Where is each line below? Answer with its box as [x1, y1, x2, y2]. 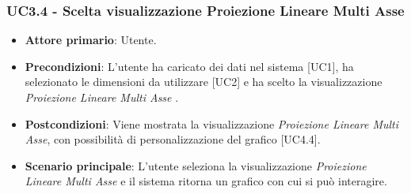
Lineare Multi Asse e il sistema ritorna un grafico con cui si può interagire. [25, 173, 387, 189]
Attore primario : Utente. [25, 32, 157, 48]
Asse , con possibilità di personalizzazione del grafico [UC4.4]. [25, 131, 321, 147]
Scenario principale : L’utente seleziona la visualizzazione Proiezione [25, 157, 367, 173]
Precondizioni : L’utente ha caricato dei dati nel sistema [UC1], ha [25, 58, 354, 74]
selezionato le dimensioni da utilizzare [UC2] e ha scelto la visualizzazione [25, 73, 382, 90]
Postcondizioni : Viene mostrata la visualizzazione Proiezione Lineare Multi [25, 115, 398, 132]
